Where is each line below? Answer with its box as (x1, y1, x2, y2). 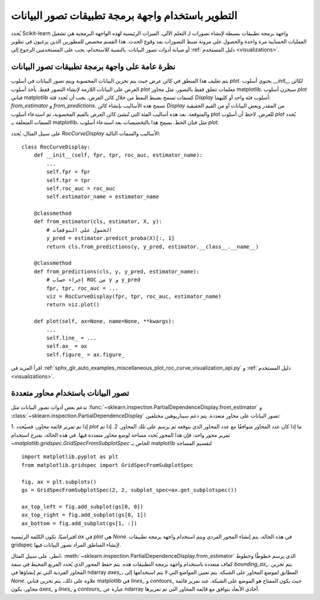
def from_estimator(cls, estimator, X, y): (33, 218, 162, 225)
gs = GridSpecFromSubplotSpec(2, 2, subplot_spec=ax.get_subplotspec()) (21, 487, 237, 493)
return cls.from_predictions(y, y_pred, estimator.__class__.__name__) (46, 243, 259, 250)
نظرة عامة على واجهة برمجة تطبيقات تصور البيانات (11, 62, 176, 72)
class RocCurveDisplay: (21, 143, 91, 150)
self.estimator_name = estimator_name (46, 193, 159, 200)
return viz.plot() (46, 301, 100, 308)
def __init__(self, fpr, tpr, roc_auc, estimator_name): (33, 152, 203, 158)
